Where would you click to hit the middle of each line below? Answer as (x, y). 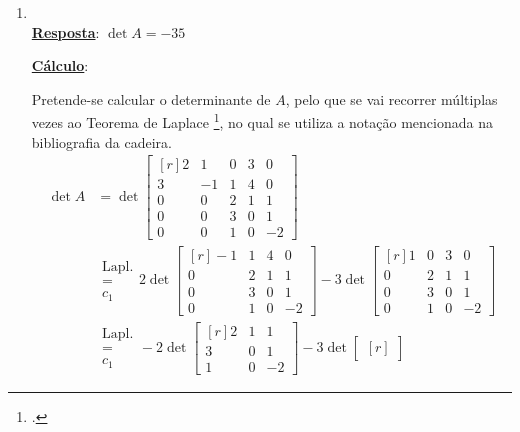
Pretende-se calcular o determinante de (151, 98)
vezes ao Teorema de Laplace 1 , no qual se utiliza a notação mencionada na (262, 121)
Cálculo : (60, 65)
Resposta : (65, 31)
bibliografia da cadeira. (101, 141)
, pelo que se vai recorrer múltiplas (391, 98)
